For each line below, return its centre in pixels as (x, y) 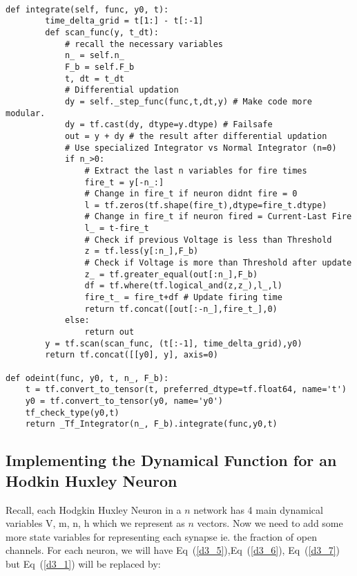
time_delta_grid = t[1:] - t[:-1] (124, 21)
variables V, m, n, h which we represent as (95, 523)
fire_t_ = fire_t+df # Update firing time (183, 298)
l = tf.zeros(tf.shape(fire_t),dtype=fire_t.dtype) (206, 205)
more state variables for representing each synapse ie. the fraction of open (161, 536)
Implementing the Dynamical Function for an (171, 460)
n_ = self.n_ (94, 56)
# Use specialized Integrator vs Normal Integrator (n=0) (201, 148)
